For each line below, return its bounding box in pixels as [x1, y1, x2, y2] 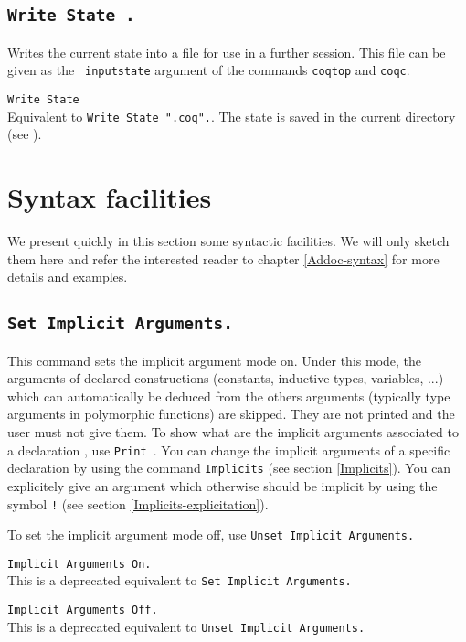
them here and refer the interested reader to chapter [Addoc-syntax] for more [7, 249, 440, 268]
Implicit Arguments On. [7, 557, 152, 571]
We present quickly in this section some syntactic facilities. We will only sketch [7, 231, 450, 251]
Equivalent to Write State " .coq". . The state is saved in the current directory [7, 106, 456, 125]
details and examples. [7, 267, 128, 286]
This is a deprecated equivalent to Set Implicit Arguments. [7, 571, 352, 590]
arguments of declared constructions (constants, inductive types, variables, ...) [7, 369, 444, 388]
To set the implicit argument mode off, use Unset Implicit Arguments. [7, 525, 415, 544]
